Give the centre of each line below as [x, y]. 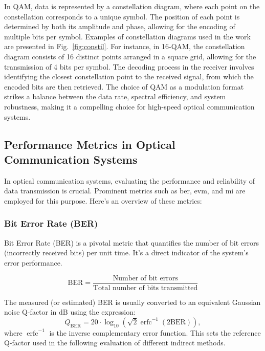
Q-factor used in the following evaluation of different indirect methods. [115, 343]
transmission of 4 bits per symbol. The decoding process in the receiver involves [129, 66]
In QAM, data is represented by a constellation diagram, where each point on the [132, 6]
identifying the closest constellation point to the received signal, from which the [129, 76]
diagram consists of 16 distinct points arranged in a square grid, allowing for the [130, 56]
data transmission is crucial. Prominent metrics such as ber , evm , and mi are [125, 191]
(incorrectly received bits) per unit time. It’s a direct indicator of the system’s [126, 253]
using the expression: [103, 312]
